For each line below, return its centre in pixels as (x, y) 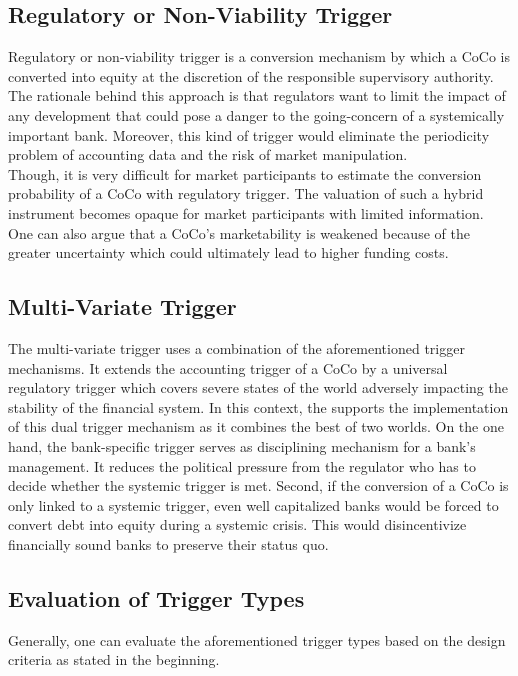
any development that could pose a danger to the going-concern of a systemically (256, 114)
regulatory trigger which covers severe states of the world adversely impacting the (258, 387)
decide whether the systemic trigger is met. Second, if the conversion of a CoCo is (258, 485)
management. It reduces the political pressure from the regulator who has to (242, 465)
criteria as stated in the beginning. (114, 659)
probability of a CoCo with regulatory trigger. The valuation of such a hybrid (246, 193)
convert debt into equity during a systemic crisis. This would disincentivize (237, 524)
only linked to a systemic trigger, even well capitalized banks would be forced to (253, 504)
